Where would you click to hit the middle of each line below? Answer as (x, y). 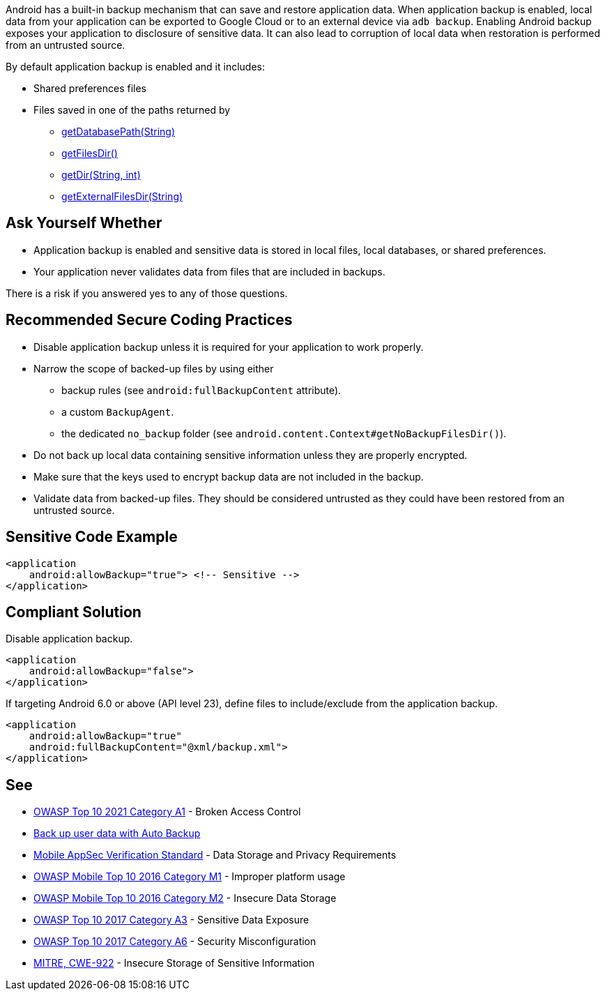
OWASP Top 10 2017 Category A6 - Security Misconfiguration (175, 942)
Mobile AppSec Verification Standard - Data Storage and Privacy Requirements (215, 855)
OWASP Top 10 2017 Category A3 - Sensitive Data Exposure (171, 920)
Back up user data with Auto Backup (117, 833)
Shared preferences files (90, 88)
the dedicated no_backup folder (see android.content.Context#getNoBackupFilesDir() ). (284, 433)
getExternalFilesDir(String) (122, 196)
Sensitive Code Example (92, 537)
